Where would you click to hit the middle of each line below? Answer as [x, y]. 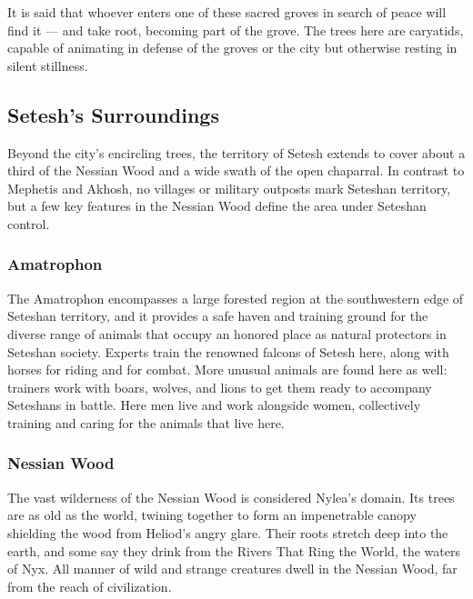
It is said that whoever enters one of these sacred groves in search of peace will [227, 12]
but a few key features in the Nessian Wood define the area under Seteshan [217, 206]
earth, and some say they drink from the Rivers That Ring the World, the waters [234, 550]
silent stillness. [48, 65]
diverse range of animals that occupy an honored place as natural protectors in [227, 333]
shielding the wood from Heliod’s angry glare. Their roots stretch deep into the [228, 532]
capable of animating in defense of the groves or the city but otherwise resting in [232, 48]
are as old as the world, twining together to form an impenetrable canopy [212, 515]
